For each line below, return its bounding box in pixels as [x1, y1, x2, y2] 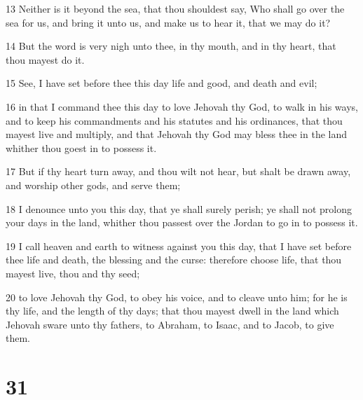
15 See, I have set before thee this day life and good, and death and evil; [6, 76, 317, 90]
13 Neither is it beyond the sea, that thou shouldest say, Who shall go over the [6, 1, 345, 15]
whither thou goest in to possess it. [6, 140, 157, 155]
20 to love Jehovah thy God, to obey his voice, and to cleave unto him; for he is [6, 289, 348, 304]
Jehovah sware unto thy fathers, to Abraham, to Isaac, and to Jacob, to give [6, 317, 334, 331]
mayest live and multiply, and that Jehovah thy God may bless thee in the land [6, 127, 348, 142]
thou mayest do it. [6, 52, 85, 67]
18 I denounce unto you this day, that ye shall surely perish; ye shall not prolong [6, 201, 352, 216]
